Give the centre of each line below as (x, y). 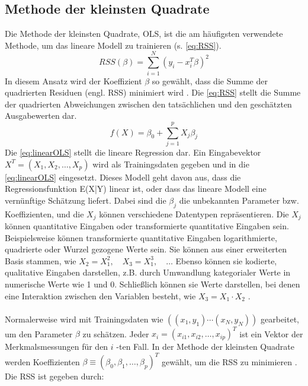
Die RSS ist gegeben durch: (54, 376)
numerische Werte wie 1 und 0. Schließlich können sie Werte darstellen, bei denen (153, 284)
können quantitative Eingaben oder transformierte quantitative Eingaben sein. (147, 226)
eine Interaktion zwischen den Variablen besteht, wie (100, 295)
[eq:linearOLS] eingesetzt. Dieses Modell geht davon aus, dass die (123, 177)
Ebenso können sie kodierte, (226, 260)
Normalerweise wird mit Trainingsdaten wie (84, 319)
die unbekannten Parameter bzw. (239, 200)
